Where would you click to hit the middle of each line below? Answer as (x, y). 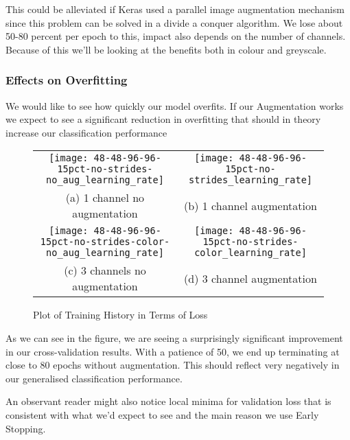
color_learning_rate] (250, 253)
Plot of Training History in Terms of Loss (120, 315)
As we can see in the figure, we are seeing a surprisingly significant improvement (174, 337)
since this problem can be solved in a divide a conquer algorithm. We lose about (174, 22)
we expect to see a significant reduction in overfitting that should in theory (163, 119)
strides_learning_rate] (250, 180)
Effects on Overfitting (67, 80)
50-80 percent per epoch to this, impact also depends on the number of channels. (176, 36)
